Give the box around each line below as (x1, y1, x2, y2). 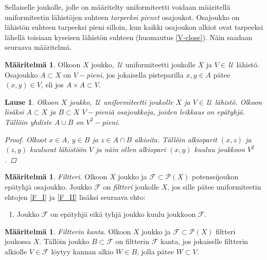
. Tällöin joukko (39, 236, 90, 247)
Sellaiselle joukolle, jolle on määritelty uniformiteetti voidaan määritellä (5, 2, 230, 12)
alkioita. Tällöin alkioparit (134, 134, 217, 144)
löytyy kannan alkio (51, 246, 114, 256)
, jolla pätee (137, 246, 174, 256)
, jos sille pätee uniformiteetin (167, 181, 261, 192)
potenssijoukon (191, 171, 239, 182)
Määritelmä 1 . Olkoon (5, 59, 81, 69)
